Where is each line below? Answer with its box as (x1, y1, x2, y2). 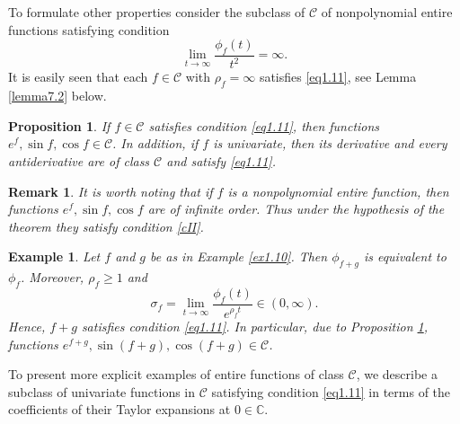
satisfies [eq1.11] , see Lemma (259, 67, 417, 86)
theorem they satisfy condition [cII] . (8, 216, 204, 235)
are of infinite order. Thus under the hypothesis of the (147, 199, 445, 218)
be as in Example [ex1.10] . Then (150, 247, 328, 266)
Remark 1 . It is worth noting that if (8, 181, 213, 200)
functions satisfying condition (8, 20, 170, 39)
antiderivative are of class (8, 151, 150, 170)
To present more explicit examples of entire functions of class (8, 365, 344, 384)
